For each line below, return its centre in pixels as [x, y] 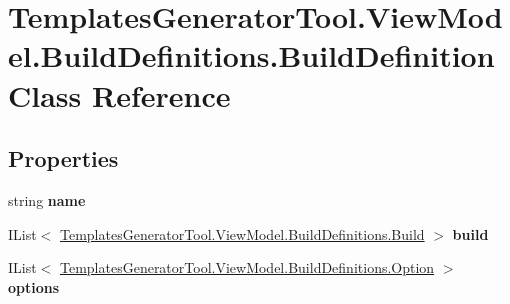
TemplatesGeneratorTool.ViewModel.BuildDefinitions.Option [247, 267]
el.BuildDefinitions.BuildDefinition [251, 55]
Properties [63, 158]
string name [47, 199]
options [34, 286]
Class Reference [119, 94]
